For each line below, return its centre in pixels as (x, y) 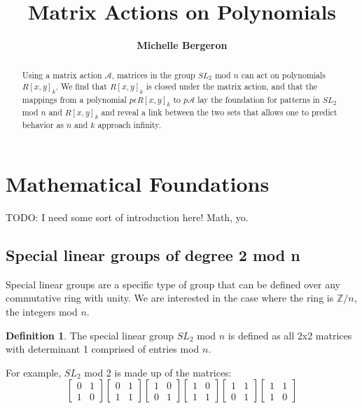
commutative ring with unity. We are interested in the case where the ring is (170, 298)
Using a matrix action (62, 75)
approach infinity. (129, 125)
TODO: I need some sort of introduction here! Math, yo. (127, 217)
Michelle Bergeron (182, 45)
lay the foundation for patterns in (259, 99)
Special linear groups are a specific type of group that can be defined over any (173, 284)
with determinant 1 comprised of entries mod (103, 349)
